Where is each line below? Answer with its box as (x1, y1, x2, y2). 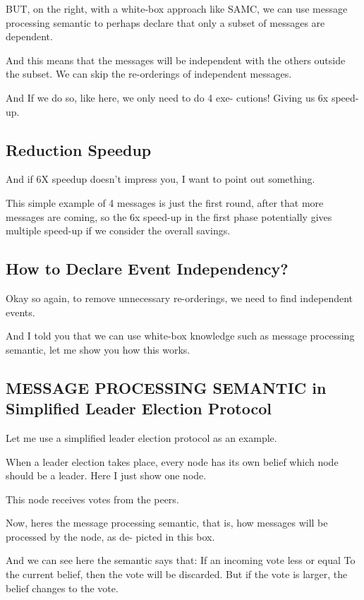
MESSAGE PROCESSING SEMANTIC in (6, 376, 327, 398)
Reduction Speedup (6, 138, 152, 160)
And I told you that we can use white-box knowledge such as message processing (6, 328, 355, 343)
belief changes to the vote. (6, 580, 119, 595)
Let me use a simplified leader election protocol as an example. (6, 430, 277, 445)
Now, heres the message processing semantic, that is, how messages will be (6, 515, 328, 530)
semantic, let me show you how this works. (6, 342, 190, 356)
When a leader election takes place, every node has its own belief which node (6, 454, 339, 469)
